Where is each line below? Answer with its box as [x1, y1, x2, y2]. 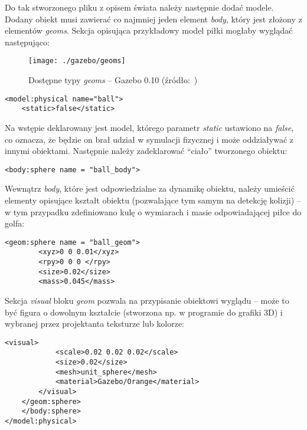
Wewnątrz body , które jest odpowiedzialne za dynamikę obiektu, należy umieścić [5, 182, 295, 195]
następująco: [5, 35, 50, 48]
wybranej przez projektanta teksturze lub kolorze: [5, 317, 185, 330]
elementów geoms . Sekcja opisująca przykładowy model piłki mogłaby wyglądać [5, 24, 293, 37]
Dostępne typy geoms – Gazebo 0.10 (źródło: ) [28, 74, 198, 86]
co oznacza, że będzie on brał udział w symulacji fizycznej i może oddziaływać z [5, 133, 293, 145]
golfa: [5, 217, 25, 229]
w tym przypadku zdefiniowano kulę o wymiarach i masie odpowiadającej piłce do [5, 205, 302, 218]
